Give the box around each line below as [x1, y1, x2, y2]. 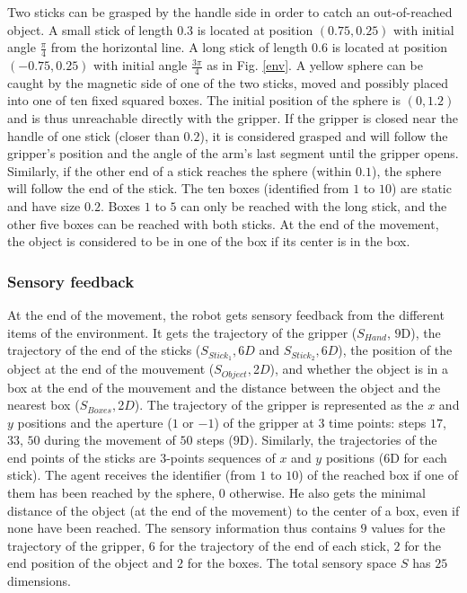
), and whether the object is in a [269, 359, 448, 378]
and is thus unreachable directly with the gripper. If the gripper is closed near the [7, 109, 458, 128]
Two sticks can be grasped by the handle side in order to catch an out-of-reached [7, 3, 453, 21]
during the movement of [44, 430, 176, 449]
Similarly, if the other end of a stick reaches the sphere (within [7, 161, 352, 180]
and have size [7, 197, 81, 215]
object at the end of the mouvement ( [7, 359, 215, 378]
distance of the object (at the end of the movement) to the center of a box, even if [7, 500, 460, 519]
